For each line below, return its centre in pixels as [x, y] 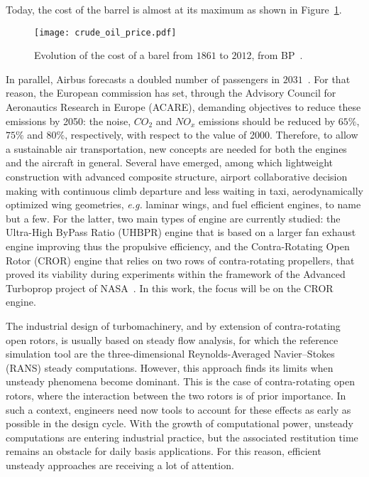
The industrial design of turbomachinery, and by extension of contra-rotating [173, 325]
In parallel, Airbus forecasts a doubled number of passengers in [143, 79]
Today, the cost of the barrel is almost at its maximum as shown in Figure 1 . [174, 9]
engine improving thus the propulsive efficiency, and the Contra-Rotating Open [178, 246]
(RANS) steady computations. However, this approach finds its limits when [170, 367]
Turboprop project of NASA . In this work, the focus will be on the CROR [170, 288]
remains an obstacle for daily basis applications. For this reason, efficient [164, 451]
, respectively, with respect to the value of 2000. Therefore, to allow [211, 135]
